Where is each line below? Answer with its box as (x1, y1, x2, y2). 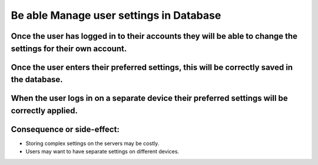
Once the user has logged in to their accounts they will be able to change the (11, 31, 297, 41)
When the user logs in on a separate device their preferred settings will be (11, 93, 288, 103)
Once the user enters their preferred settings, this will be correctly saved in (11, 62, 293, 72)
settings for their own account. (11, 43, 127, 53)
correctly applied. (11, 106, 78, 116)
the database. (11, 75, 63, 85)
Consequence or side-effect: (11, 124, 120, 134)
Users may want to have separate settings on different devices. (25, 148, 180, 155)
